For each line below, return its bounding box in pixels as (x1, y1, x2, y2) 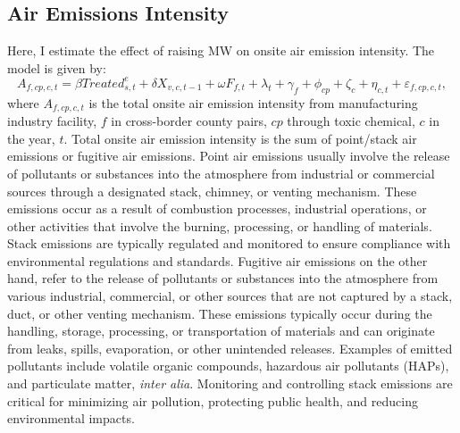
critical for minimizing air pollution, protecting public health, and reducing (7, 391, 418, 410)
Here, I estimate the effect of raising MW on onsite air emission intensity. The (7, 41, 435, 60)
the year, (7, 129, 55, 147)
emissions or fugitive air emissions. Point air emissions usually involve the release (7, 146, 450, 165)
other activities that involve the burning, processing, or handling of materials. (7, 216, 432, 235)
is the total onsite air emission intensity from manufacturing (88, 93, 418, 112)
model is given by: (7, 58, 106, 77)
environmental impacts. (7, 409, 135, 428)
